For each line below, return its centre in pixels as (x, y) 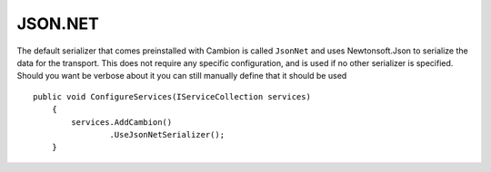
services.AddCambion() (122, 122)
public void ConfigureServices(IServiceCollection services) (172, 96)
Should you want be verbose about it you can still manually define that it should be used (182, 76)
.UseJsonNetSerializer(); (167, 134)
